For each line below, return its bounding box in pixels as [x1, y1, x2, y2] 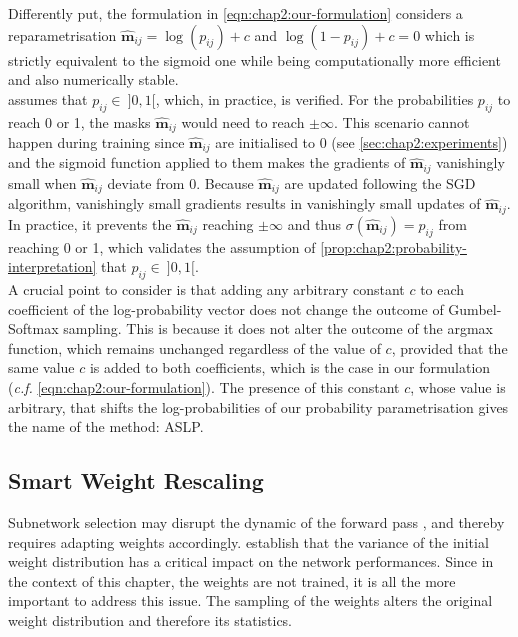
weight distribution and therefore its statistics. [8, 609, 293, 630]
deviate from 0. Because [107, 172, 254, 193]
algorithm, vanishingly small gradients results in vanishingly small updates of [8, 193, 481, 214]
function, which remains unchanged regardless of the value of [8, 337, 381, 358]
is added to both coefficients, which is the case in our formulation [89, 357, 491, 378]
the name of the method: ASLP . [8, 416, 204, 437]
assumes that [8, 88, 88, 109]
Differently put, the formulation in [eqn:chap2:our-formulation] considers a [8, 3, 463, 23]
